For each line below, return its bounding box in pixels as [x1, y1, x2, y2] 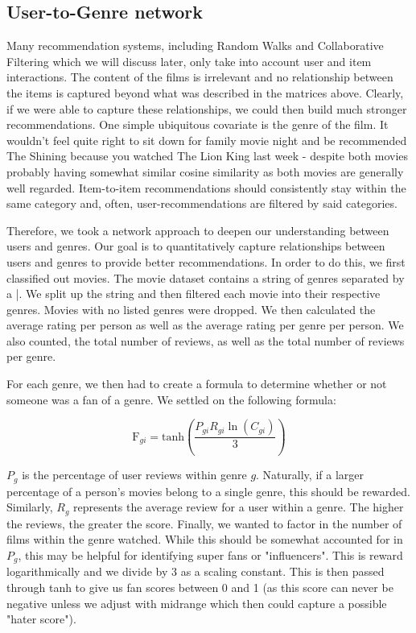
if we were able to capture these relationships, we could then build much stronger [6, 100, 407, 117]
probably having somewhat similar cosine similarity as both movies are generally [6, 163, 404, 180]
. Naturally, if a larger [256, 466, 364, 483]
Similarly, [6, 499, 53, 515]
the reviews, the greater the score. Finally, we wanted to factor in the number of [6, 515, 402, 532]
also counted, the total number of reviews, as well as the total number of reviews [6, 332, 405, 349]
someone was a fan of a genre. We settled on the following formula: [6, 391, 336, 408]
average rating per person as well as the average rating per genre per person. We [6, 316, 404, 333]
